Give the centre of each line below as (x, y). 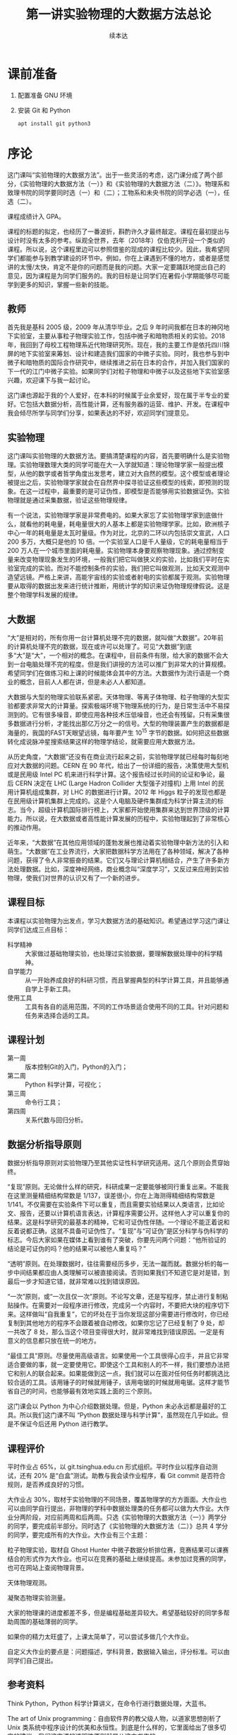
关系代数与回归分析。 (56, 1120)
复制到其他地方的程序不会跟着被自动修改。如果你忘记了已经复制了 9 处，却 (116, 1323)
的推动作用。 (26, 827)
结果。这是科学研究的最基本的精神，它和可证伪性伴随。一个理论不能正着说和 (119, 1222)
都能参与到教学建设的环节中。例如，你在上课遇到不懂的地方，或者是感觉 (124, 258)
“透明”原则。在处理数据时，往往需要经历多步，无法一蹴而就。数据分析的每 (115, 1264)
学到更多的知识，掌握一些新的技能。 (60, 285)
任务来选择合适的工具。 (59, 1015)
